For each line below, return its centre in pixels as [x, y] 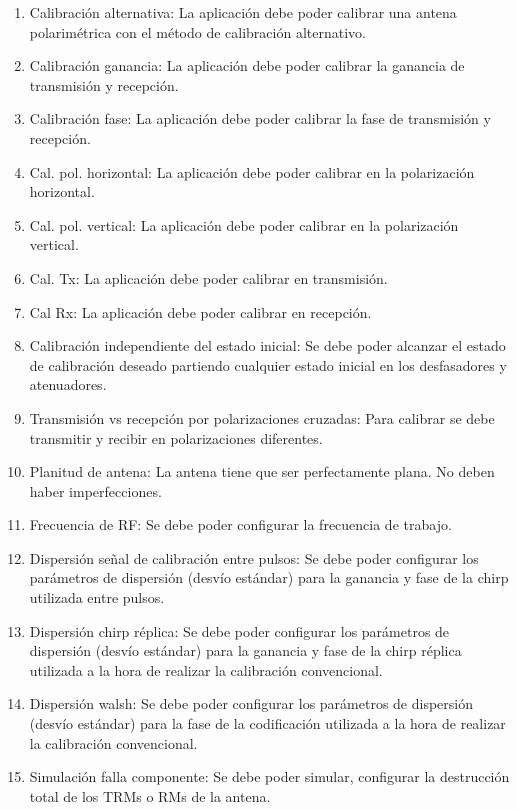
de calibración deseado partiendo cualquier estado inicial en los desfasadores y [268, 364]
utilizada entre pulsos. [97, 597]
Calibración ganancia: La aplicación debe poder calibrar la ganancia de [247, 65]
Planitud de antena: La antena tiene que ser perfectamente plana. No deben [262, 471]
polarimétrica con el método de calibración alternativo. [197, 31]
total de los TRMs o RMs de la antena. [150, 795]
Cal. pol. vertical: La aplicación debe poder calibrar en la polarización [244, 224]
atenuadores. [68, 384]
